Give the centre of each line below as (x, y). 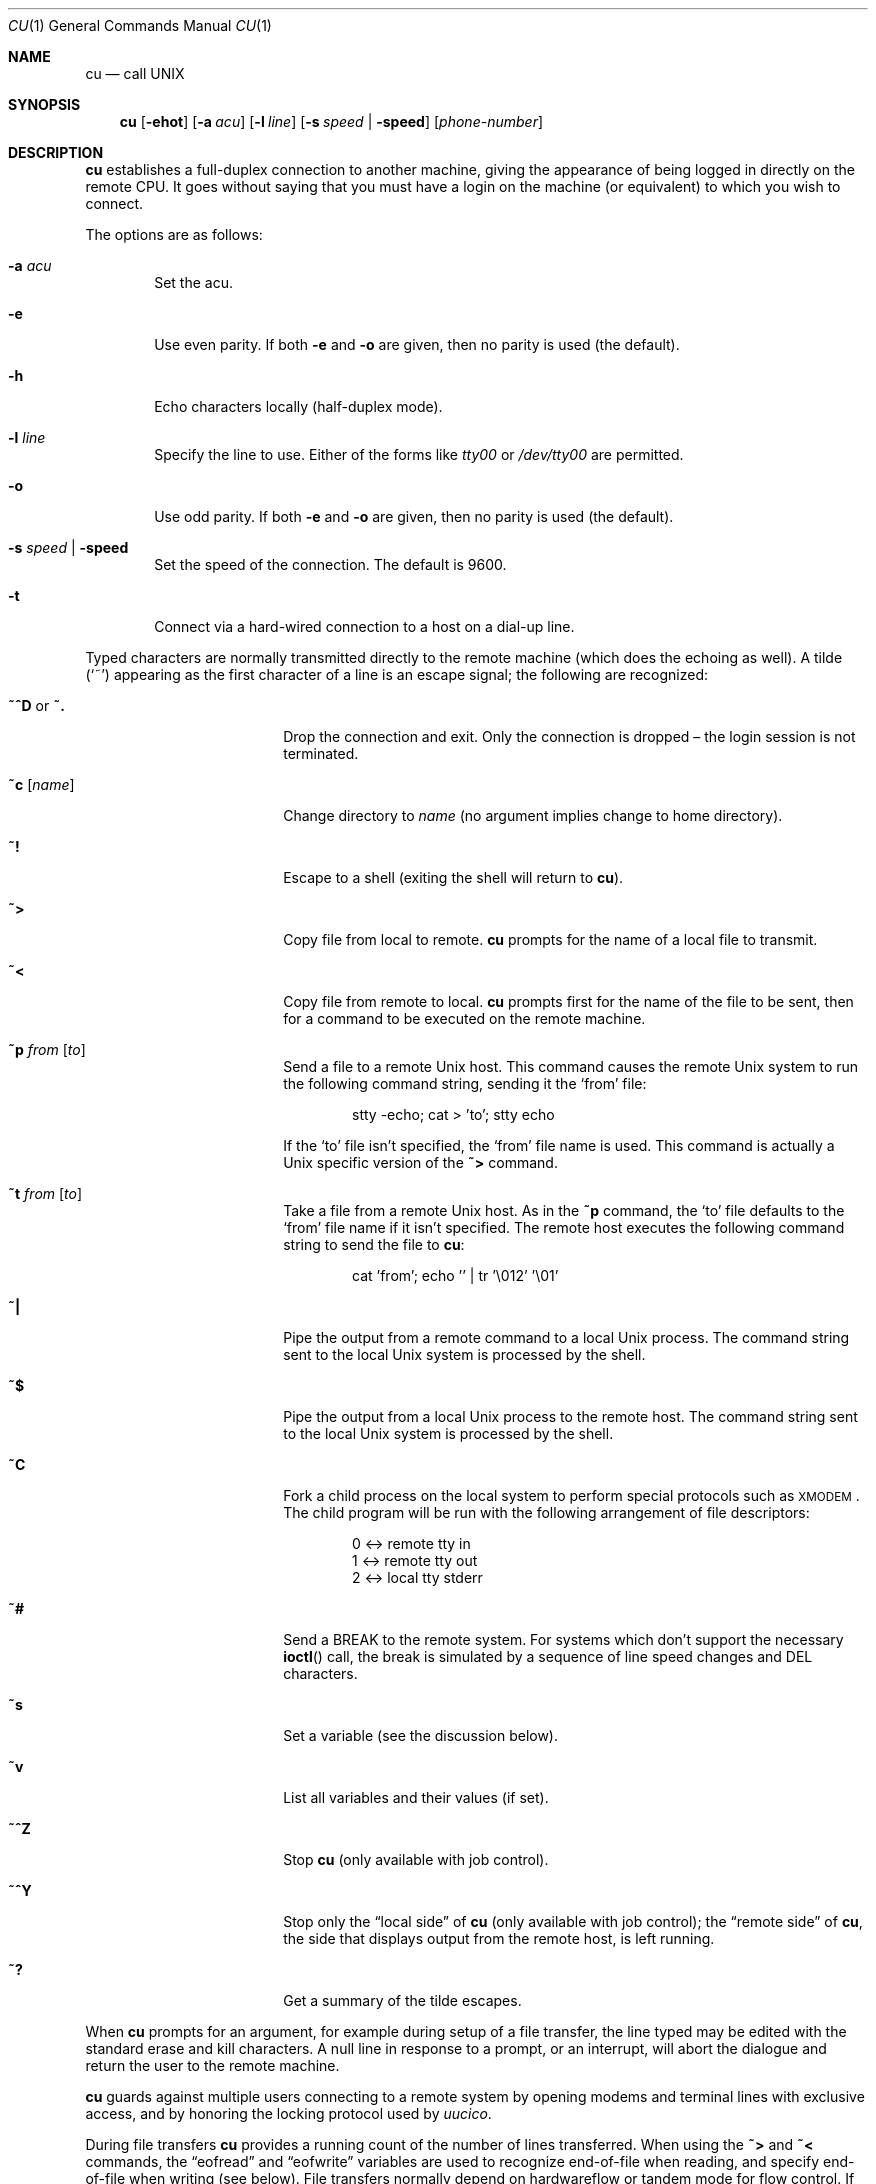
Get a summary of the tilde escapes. (402, 2000)
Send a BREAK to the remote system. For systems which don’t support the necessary (563, 1639)
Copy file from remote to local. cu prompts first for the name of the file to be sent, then (568, 1001)
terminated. (321, 753)
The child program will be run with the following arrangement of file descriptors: (546, 1512)
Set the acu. (193, 282)
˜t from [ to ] (45, 1193)
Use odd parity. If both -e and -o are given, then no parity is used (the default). (414, 516)
